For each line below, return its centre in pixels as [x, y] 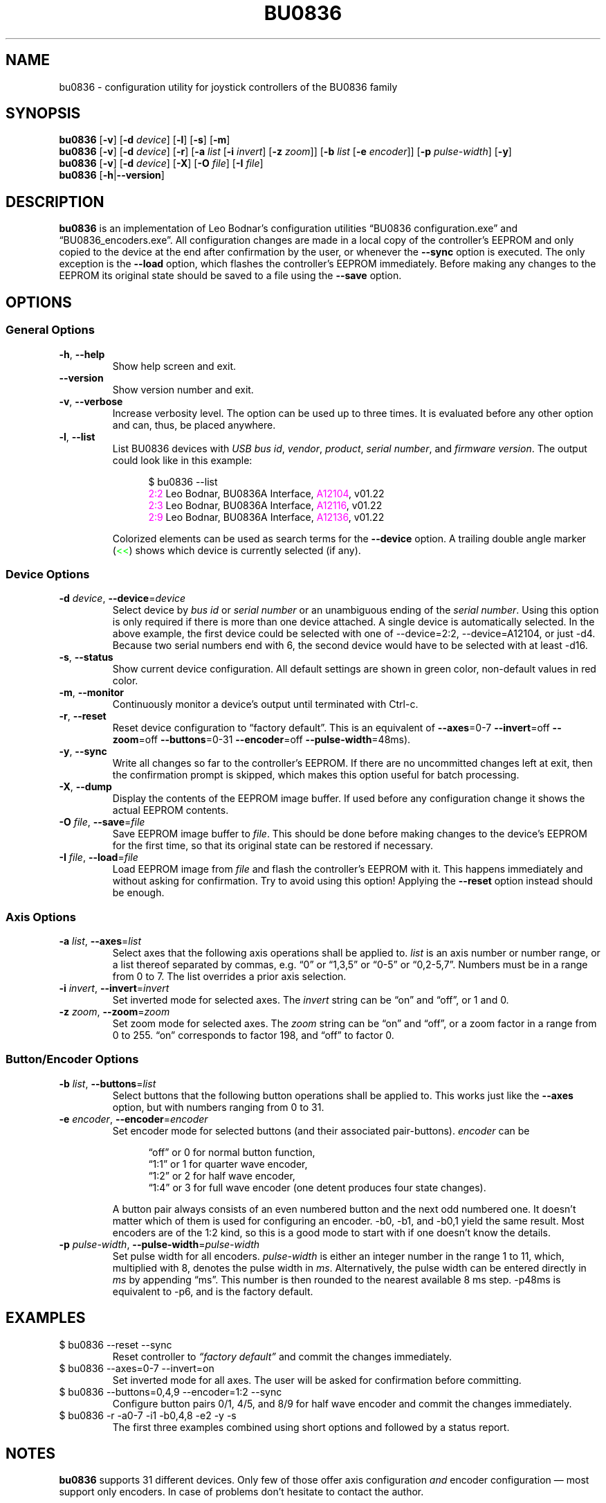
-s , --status [86, 657]
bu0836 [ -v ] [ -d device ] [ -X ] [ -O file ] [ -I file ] [161, 163]
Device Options [48, 574]
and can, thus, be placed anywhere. [194, 425]
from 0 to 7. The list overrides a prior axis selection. [229, 976]
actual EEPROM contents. [171, 810]
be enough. [138, 893]
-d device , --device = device [122, 598]
